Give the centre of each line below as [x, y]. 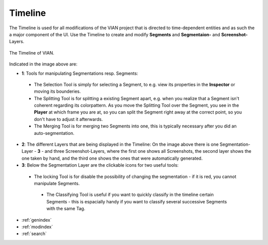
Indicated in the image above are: [43, 64]
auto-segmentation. [54, 133]
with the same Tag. [66, 209]
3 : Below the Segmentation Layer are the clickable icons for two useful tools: [100, 165]
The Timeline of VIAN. [32, 53]
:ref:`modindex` [37, 227]
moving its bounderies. [58, 91]
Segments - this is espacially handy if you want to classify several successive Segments [137, 201]
